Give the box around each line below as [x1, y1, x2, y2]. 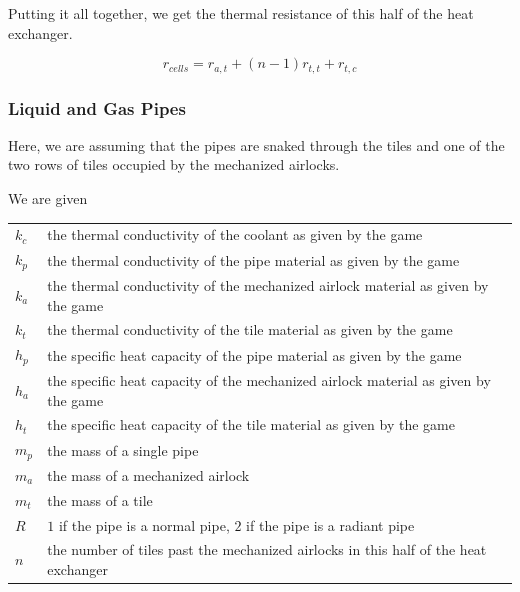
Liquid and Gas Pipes [8, 95, 186, 120]
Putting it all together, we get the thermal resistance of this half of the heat [8, 3, 474, 23]
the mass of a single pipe [47, 439, 199, 460]
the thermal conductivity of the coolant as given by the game [47, 224, 423, 245]
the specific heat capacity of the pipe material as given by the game [47, 344, 462, 365]
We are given [8, 188, 88, 209]
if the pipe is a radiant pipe [246, 514, 415, 535]
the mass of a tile [47, 489, 153, 510]
